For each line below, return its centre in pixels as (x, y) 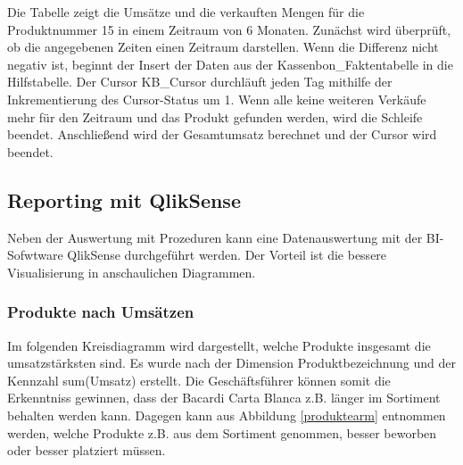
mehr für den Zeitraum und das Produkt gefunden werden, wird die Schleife (215, 116)
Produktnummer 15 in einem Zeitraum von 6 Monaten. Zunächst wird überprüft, (229, 29)
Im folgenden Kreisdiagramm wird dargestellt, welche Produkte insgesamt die (219, 345)
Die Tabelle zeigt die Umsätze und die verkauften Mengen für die (186, 12)
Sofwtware (35, 255)
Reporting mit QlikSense (124, 199)
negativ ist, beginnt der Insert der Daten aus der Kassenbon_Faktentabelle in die (230, 64)
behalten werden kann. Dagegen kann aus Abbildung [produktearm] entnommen (227, 415)
